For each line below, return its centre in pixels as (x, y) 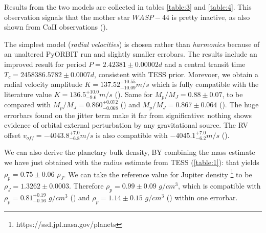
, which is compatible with (219, 186)
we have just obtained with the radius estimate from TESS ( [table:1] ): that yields (132, 162)
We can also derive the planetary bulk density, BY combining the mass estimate (130, 152)
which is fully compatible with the (205, 84)
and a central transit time (205, 64)
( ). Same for (134, 94)
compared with (28, 104)
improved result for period (45, 64)
